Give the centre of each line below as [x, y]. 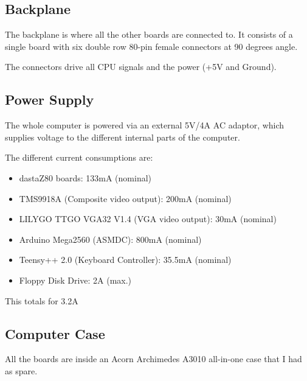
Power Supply [50, 100]
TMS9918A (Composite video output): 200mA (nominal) [125, 198]
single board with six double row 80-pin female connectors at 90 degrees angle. [151, 46]
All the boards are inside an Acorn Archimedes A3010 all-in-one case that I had [153, 359]
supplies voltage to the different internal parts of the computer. [122, 137]
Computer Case [55, 333]
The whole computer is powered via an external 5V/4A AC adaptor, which [145, 125]
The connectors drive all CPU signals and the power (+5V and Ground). [141, 67]
